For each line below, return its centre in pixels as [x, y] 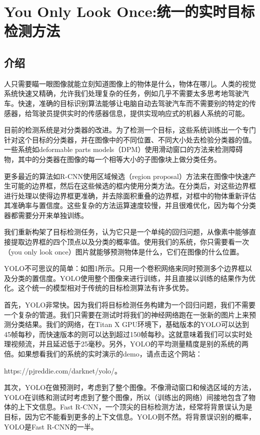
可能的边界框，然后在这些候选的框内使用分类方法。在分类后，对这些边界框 [133, 186]
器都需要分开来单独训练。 [46, 215]
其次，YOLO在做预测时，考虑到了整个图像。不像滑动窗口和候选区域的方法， [130, 387]
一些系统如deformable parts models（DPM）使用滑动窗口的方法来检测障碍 [123, 149]
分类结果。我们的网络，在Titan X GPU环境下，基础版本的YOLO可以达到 [130, 324]
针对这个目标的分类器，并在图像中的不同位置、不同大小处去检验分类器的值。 [130, 139]
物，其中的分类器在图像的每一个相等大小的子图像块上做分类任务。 [112, 159]
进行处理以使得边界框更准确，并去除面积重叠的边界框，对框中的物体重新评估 [130, 195]
